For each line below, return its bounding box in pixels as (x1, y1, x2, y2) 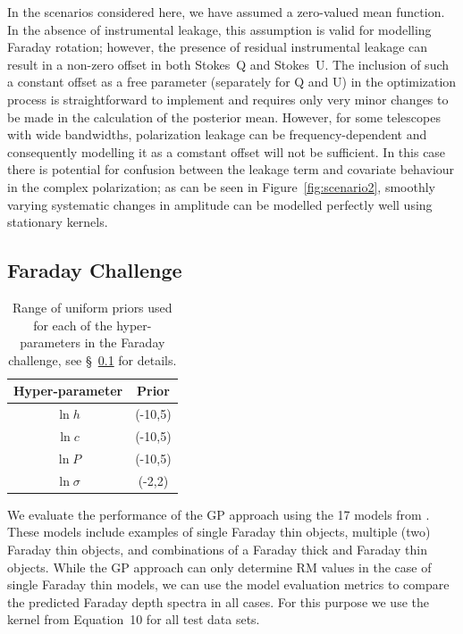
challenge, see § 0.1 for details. (8, 350, 177, 369)
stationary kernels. (7, 213, 108, 231)
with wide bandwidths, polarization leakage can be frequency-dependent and (7, 125, 427, 144)
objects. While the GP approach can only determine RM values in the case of (7, 557, 432, 576)
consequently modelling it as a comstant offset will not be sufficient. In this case (7, 142, 446, 161)
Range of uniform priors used (13, 297, 173, 316)
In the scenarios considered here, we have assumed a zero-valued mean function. (7, 3, 445, 21)
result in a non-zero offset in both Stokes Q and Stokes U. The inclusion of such (7, 54, 450, 73)
